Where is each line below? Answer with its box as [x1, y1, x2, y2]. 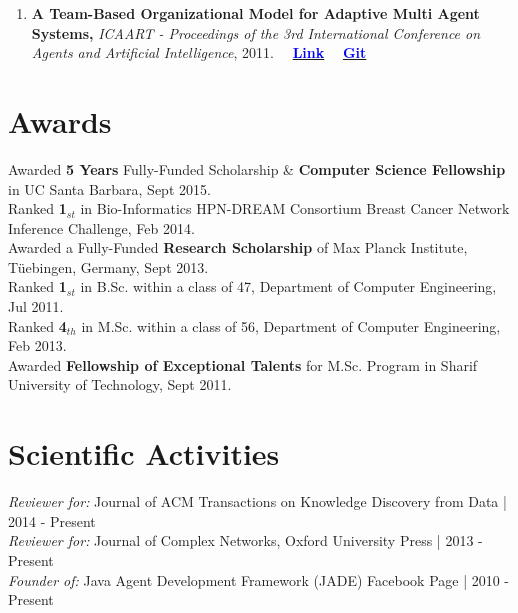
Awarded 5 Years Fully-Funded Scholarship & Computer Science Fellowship [8, 158, 506, 179]
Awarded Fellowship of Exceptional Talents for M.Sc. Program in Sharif [8, 354, 478, 375]
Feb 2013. [8, 335, 67, 356]
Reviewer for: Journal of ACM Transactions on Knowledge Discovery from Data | [8, 491, 507, 512]
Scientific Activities [8, 433, 280, 474]
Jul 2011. [8, 296, 64, 317]
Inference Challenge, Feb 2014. [8, 217, 195, 238]
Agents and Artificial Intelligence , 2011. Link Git [31, 42, 367, 63]
